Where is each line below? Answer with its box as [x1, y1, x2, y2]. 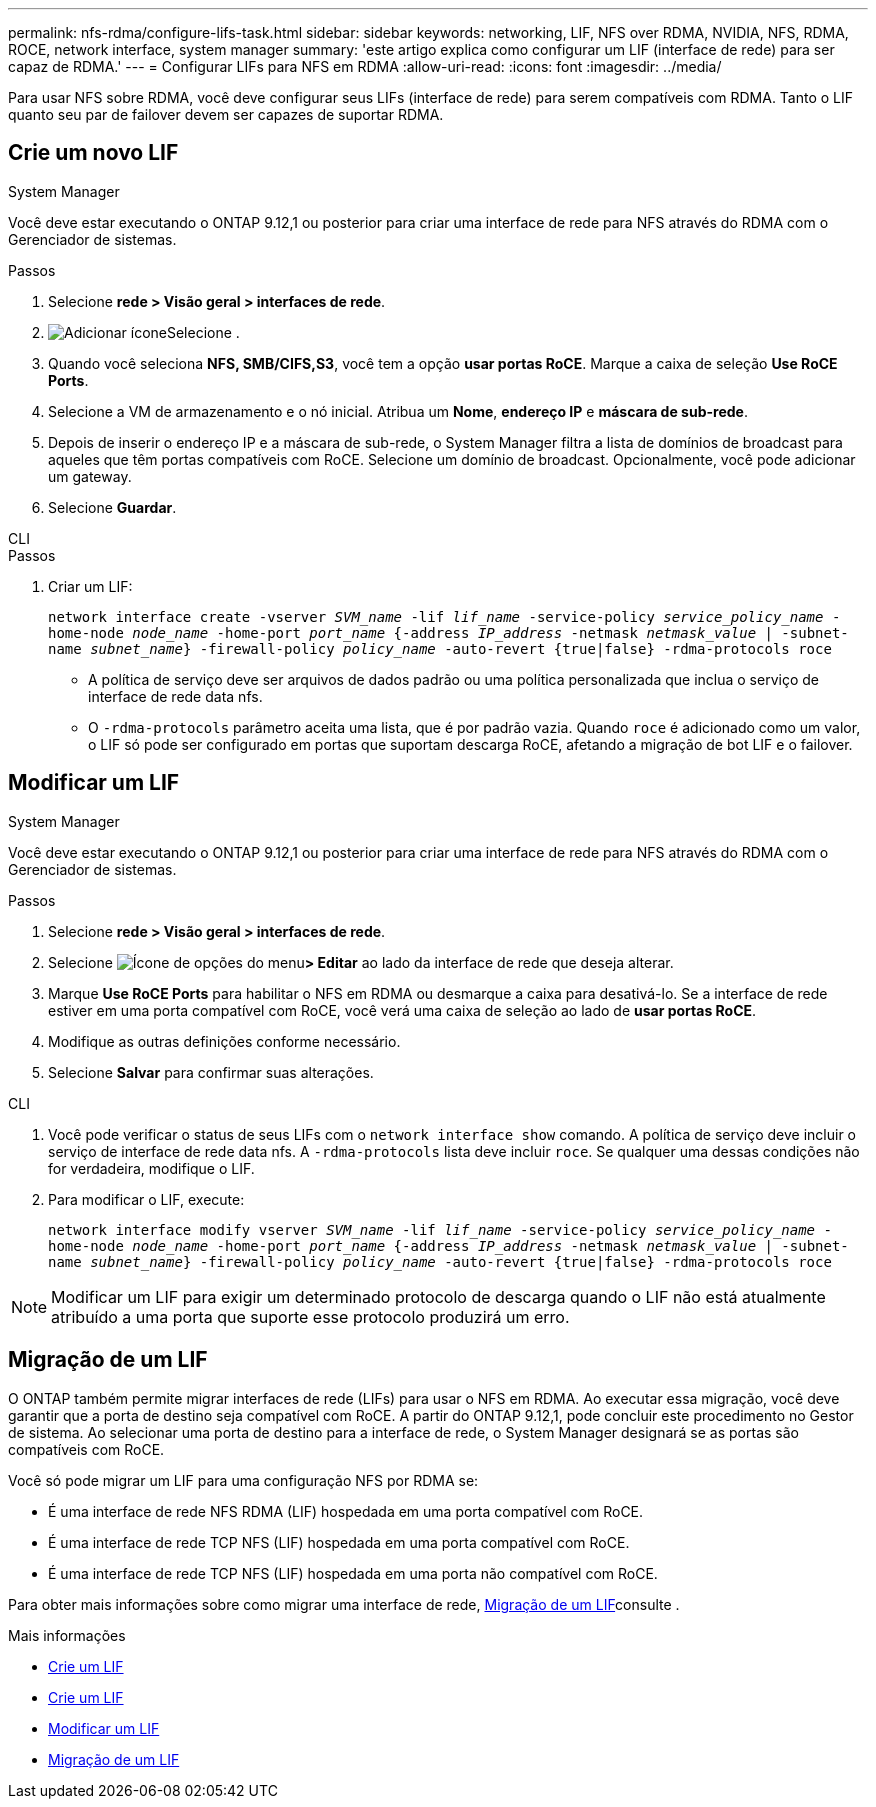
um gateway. [48, 467, 132, 485]
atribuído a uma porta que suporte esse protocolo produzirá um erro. [51, 1306, 570, 1327]
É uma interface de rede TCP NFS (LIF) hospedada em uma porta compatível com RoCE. [48, 1533, 630, 1551]
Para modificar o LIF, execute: [48, 1190, 245, 1208]
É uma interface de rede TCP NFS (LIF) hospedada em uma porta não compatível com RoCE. [48, 1564, 658, 1582]
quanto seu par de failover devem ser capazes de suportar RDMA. [8, 106, 444, 123]
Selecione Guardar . [48, 498, 177, 516]
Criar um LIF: [48, 577, 133, 595]
